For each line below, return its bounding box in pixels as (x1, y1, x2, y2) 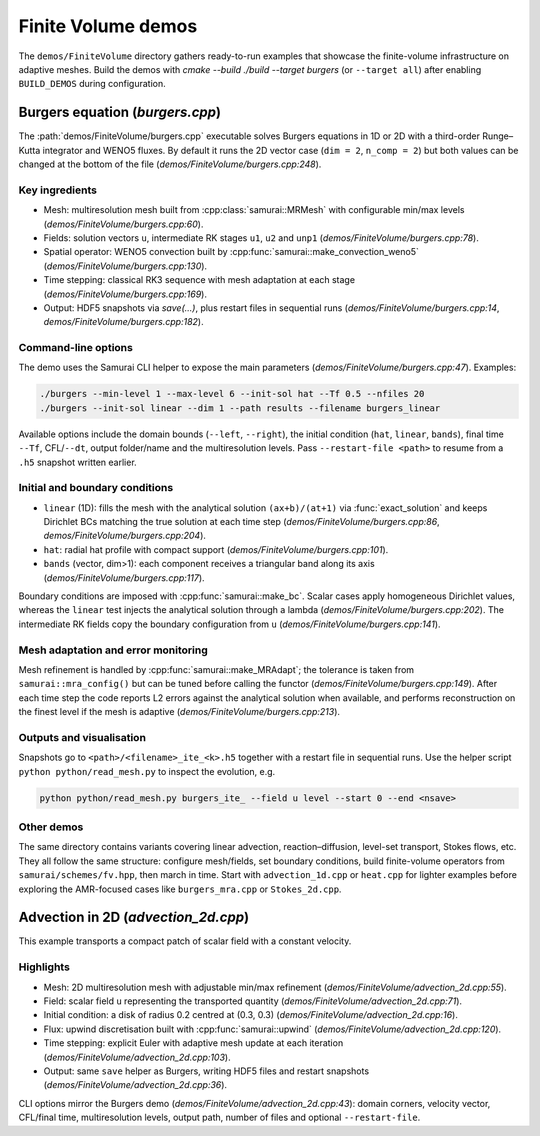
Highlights (18, 960, 70, 974)
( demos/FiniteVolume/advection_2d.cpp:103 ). (43, 1051, 231, 1063)
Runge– (481, 130, 514, 142)
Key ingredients (18, 183, 97, 197)
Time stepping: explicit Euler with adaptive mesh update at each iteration (43, 1037, 344, 1049)
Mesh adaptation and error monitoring (18, 643, 209, 657)
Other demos (18, 820, 84, 834)
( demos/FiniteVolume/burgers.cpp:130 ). (43, 260, 208, 272)
